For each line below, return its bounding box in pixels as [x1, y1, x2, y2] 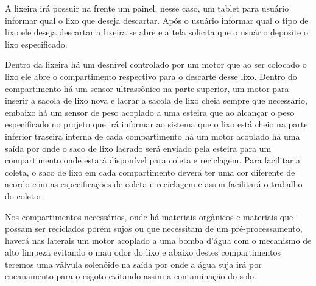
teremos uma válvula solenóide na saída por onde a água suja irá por [5, 257, 262, 270]
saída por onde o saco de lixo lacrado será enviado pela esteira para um [5, 141, 272, 154]
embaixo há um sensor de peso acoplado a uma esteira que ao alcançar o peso [5, 105, 295, 118]
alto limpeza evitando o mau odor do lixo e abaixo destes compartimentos [5, 246, 281, 259]
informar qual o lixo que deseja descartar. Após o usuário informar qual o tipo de [5, 13, 309, 26]
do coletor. [5, 189, 44, 202]
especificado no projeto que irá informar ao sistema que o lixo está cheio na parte [5, 118, 308, 130]
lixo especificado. [5, 37, 68, 50]
